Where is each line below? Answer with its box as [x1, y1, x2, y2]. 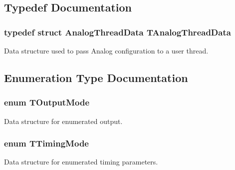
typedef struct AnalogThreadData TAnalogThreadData [4, 25, 231, 38]
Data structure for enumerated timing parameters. [4, 156, 158, 167]
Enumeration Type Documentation [4, 69, 188, 85]
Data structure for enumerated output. [4, 115, 123, 126]
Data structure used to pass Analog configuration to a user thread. [4, 45, 209, 55]
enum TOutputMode [4, 96, 90, 108]
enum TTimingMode [4, 137, 89, 149]
